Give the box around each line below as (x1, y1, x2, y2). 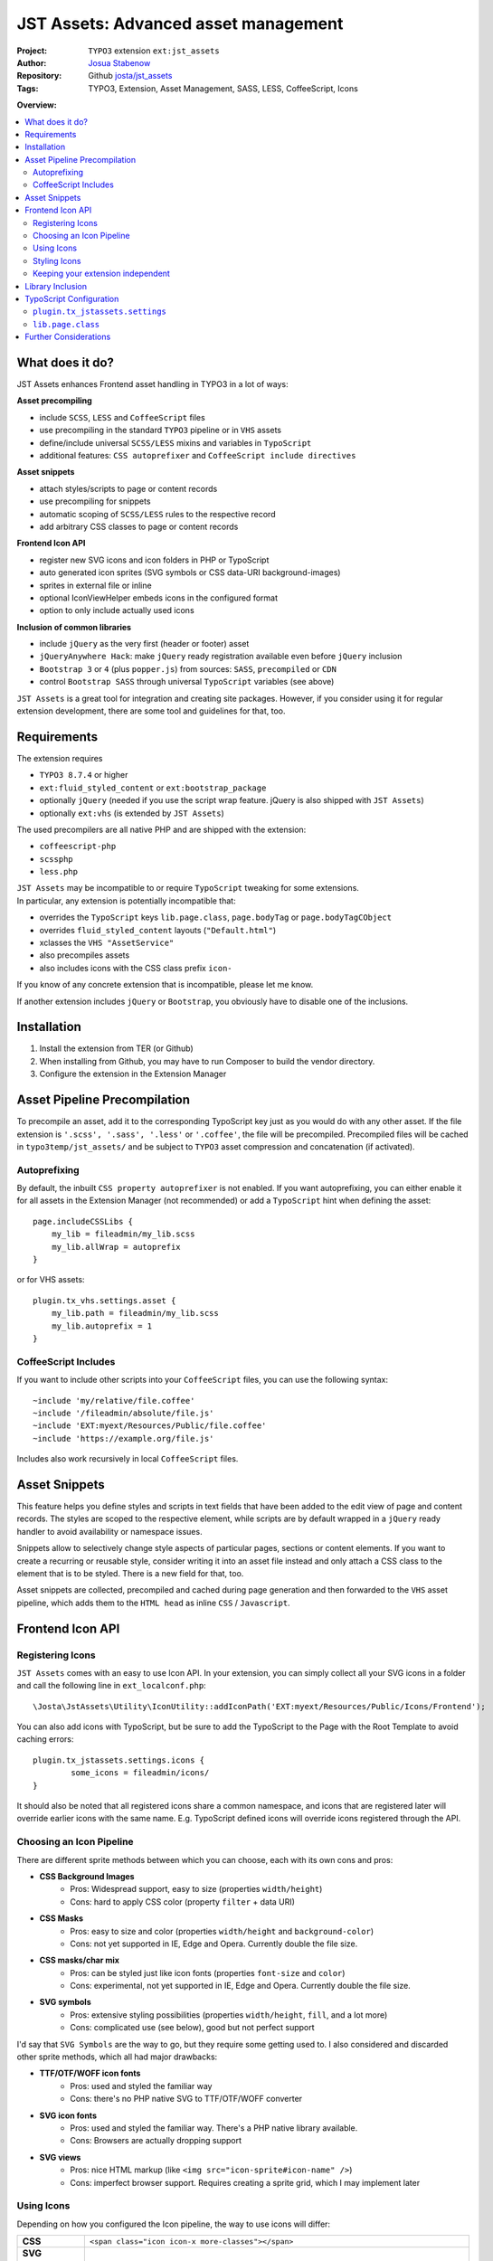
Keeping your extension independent (33, 268, 171, 279)
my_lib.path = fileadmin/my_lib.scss (51, 1308, 219, 1319)
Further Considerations (24, 331, 111, 343)
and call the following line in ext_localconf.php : (16, 1680, 207, 1691)
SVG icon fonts (39, 2110, 97, 2121)
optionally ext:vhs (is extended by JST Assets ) (39, 808, 225, 818)
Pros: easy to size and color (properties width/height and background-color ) (70, 1925, 374, 1936)
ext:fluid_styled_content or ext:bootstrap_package (39, 782, 267, 793)
